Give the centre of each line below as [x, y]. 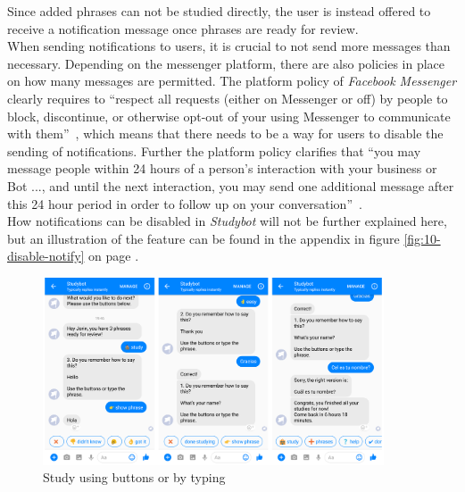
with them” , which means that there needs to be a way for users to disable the [225, 133]
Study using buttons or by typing [134, 477]
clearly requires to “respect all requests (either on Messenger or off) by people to [228, 98]
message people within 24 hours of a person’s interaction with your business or [222, 168]
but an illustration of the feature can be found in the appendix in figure [203, 238]
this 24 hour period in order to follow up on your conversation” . [185, 203]
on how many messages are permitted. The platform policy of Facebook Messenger [232, 81]
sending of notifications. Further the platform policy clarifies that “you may [214, 150]
